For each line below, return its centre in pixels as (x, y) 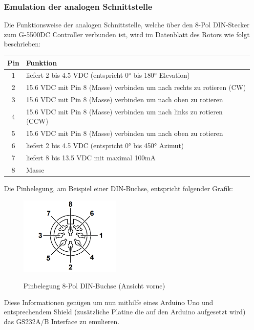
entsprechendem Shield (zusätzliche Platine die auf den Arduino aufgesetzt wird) (125, 312)
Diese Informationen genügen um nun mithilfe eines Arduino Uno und (109, 302)
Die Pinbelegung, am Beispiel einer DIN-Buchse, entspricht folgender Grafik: (118, 188)
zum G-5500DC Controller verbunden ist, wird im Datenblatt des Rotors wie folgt (127, 34)
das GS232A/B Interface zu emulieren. (62, 321)
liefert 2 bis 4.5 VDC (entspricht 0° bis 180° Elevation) (108, 75)
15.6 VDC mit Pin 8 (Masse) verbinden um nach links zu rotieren (124, 111)
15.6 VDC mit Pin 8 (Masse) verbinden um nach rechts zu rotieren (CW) (136, 87)
